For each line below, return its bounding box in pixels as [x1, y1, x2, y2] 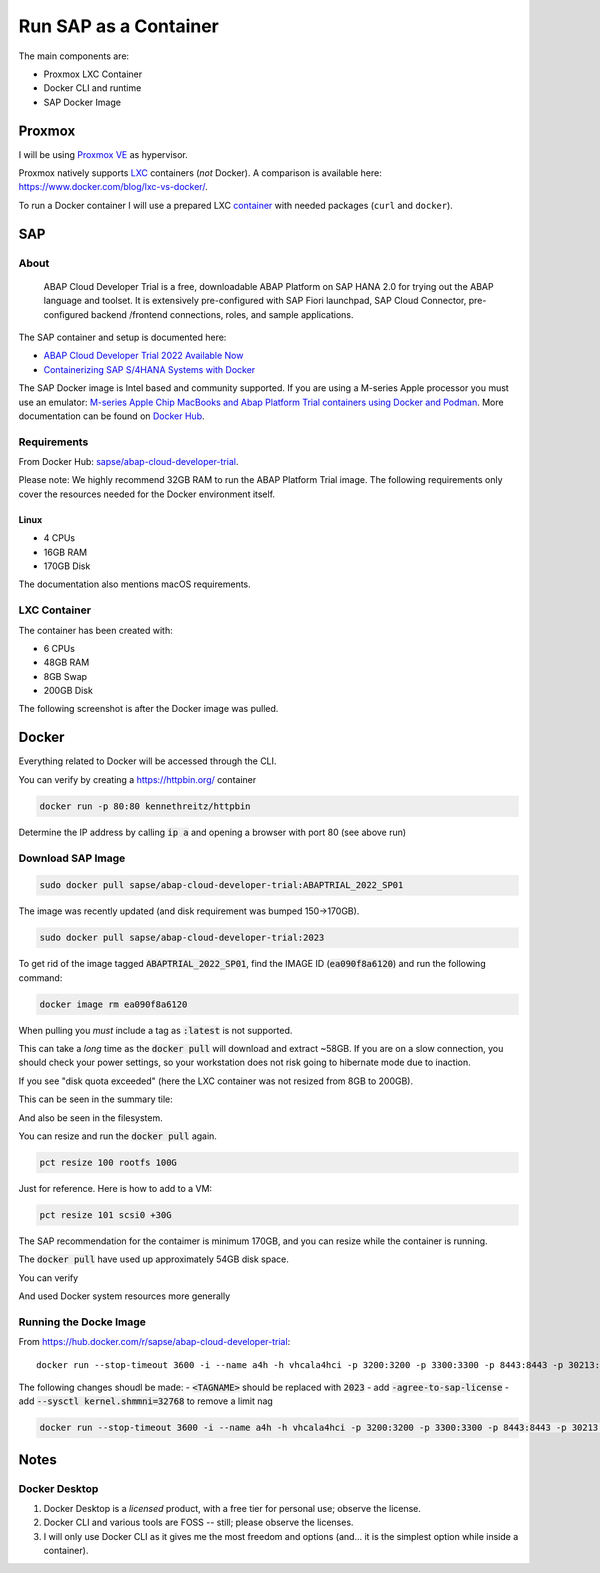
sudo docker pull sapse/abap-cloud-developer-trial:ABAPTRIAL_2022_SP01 [39, 880, 404, 891]
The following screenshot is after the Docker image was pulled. [18, 703, 279, 715]
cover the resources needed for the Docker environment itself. [18, 488, 275, 500]
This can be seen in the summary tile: [18, 1093, 174, 1105]
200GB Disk [43, 685, 94, 697]
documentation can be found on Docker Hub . [18, 410, 205, 422]
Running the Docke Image [18, 1315, 147, 1329]
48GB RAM [43, 656, 90, 669]
